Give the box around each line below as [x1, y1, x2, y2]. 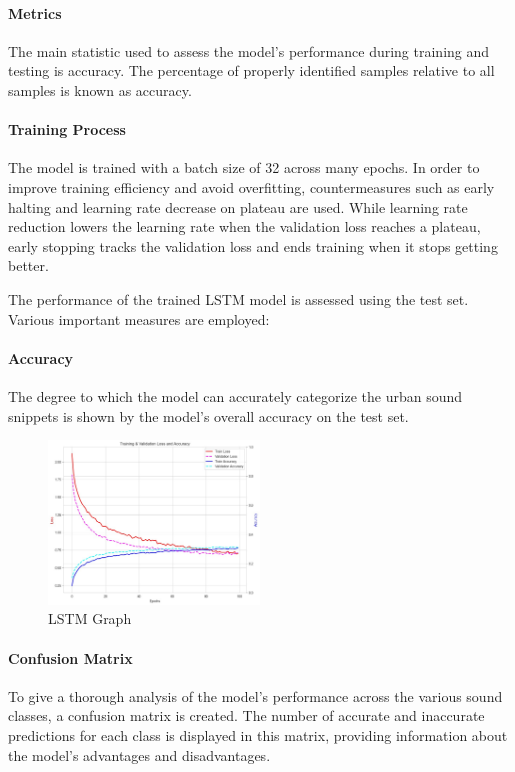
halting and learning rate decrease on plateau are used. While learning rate [8, 196, 468, 217]
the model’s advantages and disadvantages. [8, 744, 271, 765]
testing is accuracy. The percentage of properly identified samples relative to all [8, 60, 495, 81]
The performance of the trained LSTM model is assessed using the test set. [8, 288, 469, 309]
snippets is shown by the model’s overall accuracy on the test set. [8, 405, 409, 426]
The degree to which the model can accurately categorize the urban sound [8, 385, 463, 406]
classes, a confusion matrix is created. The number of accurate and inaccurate [8, 705, 485, 726]
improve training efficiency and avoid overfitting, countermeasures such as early [8, 176, 495, 197]
